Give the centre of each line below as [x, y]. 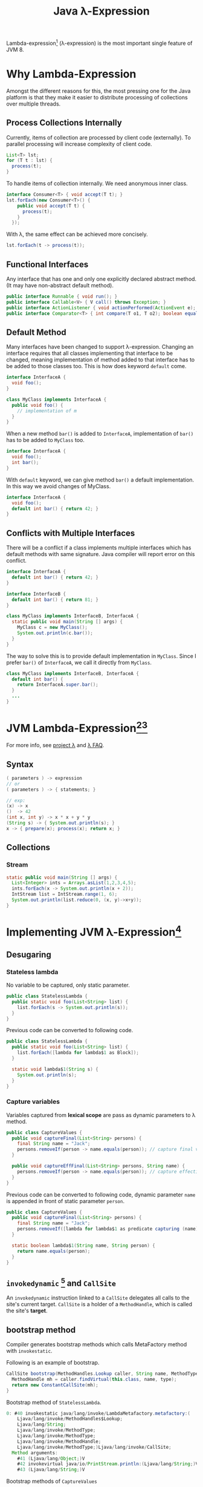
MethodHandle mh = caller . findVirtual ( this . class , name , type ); [94, 1379]
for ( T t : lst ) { [29, 161]
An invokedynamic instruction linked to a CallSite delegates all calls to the [98, 1298]
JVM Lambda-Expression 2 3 [77, 727]
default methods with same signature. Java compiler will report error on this [101, 554]
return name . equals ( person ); [54, 1251]
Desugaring [29, 954]
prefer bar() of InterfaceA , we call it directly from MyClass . [79, 662]
